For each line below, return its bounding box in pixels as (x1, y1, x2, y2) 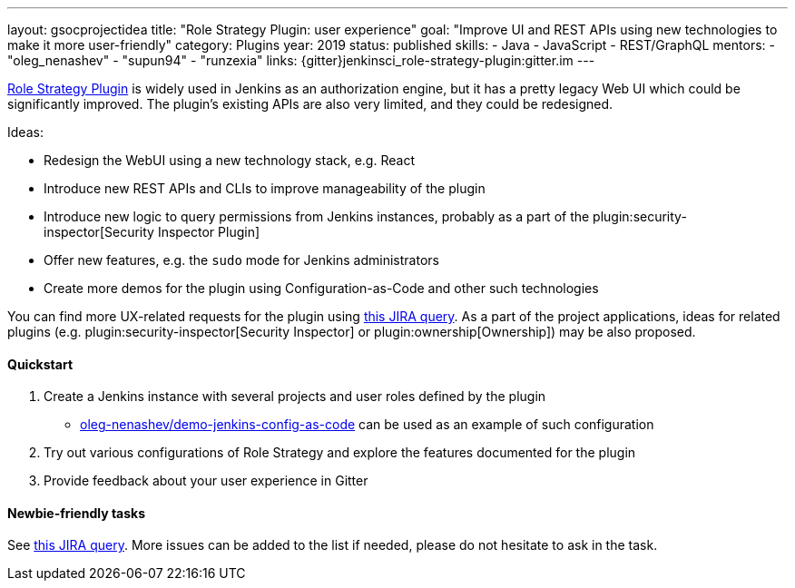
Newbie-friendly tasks (7, 505, 146, 521)
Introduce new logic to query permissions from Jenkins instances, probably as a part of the (44, 209, 590, 224)
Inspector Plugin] (157, 224, 260, 240)
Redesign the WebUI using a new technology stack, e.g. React (44, 152, 415, 168)
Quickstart (7, 356, 74, 372)
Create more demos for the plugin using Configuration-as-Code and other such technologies (44, 280, 599, 296)
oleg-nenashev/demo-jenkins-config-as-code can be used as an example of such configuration (80, 416, 654, 433)
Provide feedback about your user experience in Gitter (44, 473, 368, 489)
